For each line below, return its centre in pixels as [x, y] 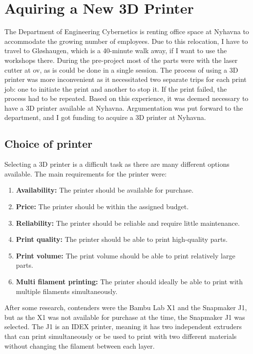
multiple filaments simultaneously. [67, 291]
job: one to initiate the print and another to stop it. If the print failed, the [116, 88]
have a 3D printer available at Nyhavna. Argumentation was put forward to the [124, 108]
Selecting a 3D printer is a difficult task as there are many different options [117, 164]
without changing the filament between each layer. [80, 345]
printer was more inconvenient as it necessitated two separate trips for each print [126, 79]
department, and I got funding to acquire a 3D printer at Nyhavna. [105, 117]
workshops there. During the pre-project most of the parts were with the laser [121, 60]
